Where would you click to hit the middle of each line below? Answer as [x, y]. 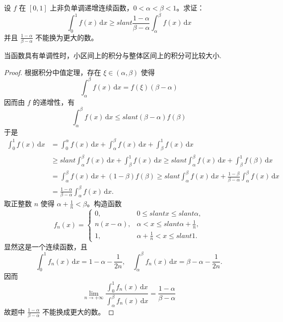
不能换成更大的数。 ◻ [78, 311]
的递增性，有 [54, 102]
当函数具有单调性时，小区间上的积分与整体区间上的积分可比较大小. [113, 55]
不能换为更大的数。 [67, 37]
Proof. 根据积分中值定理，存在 [53, 72]
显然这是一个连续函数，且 [46, 246]
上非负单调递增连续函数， [92, 7]
